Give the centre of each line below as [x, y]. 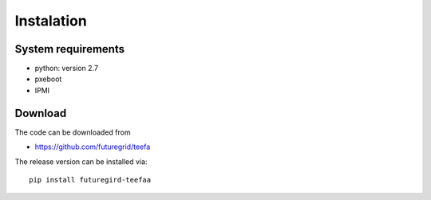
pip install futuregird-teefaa [90, 180]
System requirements [70, 49]
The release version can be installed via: [81, 161]
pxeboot [48, 79]
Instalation [51, 21]
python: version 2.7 [67, 69]
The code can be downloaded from [73, 132]
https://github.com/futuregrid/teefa [93, 147]
